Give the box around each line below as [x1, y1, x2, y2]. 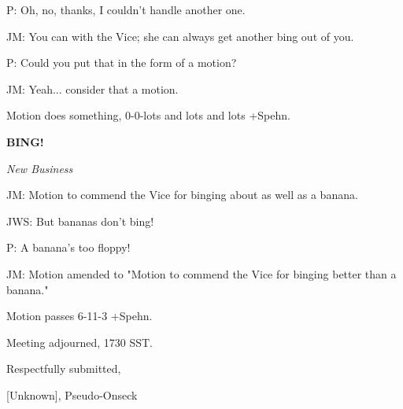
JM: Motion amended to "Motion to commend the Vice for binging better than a [6, 265, 397, 282]
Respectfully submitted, [6, 360, 121, 377]
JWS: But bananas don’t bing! [6, 212, 154, 229]
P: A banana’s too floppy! [6, 239, 131, 256]
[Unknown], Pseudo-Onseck [6, 386, 138, 403]
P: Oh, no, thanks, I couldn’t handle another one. [6, 2, 246, 17]
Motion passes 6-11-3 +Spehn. [6, 308, 153, 324]
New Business [6, 160, 73, 176]
